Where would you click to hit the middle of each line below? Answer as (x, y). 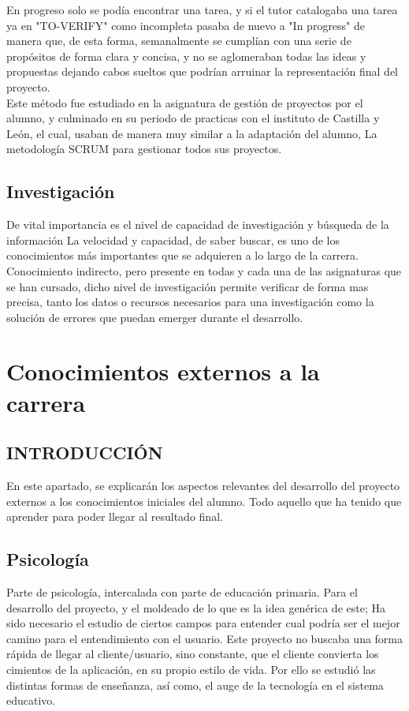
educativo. (31, 700)
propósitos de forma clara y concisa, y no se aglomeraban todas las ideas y (186, 56)
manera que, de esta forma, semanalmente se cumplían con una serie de (179, 41)
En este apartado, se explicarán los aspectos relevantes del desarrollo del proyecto (203, 486)
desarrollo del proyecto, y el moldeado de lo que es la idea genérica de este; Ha (196, 607)
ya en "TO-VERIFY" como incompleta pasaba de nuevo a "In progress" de (186, 25)
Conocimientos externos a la (163, 371)
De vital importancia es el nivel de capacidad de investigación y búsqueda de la (198, 225)
